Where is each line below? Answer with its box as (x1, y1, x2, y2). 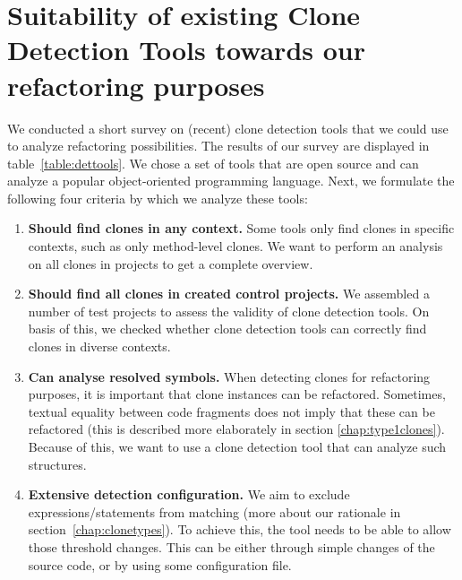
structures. (28, 454, 87, 473)
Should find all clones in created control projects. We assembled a (28, 284, 430, 303)
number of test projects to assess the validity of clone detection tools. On (28, 301, 430, 320)
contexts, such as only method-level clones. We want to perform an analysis (28, 237, 443, 255)
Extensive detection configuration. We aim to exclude (28, 485, 350, 504)
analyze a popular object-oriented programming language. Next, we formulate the (7, 171, 455, 190)
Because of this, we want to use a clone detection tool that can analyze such (28, 437, 447, 455)
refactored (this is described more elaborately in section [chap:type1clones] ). (28, 420, 445, 438)
